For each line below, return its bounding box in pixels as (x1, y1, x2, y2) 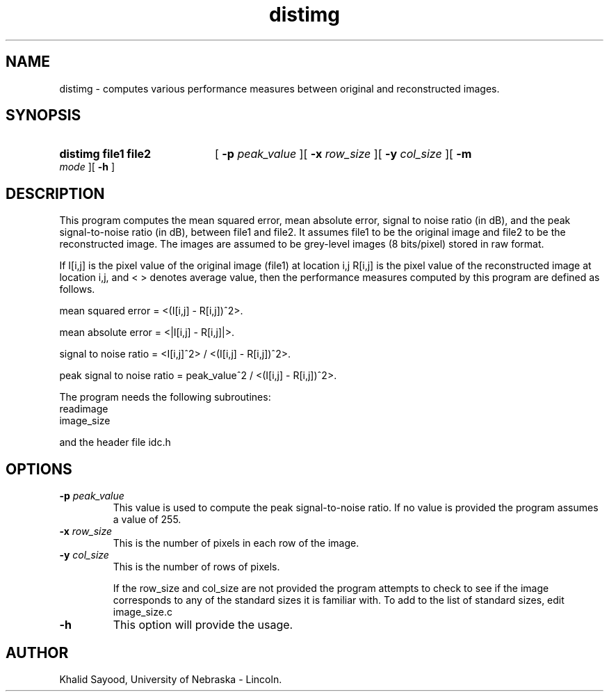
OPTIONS (6, 460, 72, 478)
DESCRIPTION (6, 184, 105, 202)
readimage (59, 403, 108, 415)
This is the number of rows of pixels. (113, 561, 280, 573)
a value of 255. (113, 513, 181, 526)
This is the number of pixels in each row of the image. (113, 537, 359, 550)
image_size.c (113, 606, 172, 618)
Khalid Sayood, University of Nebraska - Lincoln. (59, 673, 282, 685)
